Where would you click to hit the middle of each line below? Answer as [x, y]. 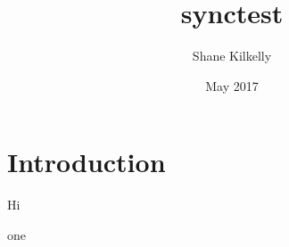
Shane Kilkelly [232, 56]
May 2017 [232, 85]
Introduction [87, 162]
